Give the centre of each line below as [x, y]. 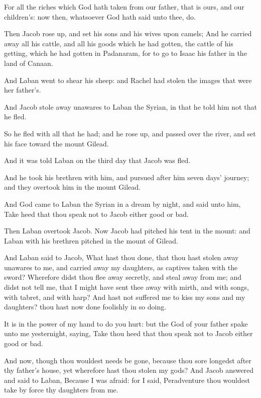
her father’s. [23, 90]
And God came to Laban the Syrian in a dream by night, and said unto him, [122, 204]
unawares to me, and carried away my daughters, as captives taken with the [121, 267]
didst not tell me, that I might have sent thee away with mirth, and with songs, [126, 287]
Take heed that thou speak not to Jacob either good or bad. [96, 214]
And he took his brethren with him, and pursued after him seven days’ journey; [127, 177]
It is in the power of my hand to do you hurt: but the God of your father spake [126, 323]
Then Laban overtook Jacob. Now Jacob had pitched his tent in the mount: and [127, 231]
